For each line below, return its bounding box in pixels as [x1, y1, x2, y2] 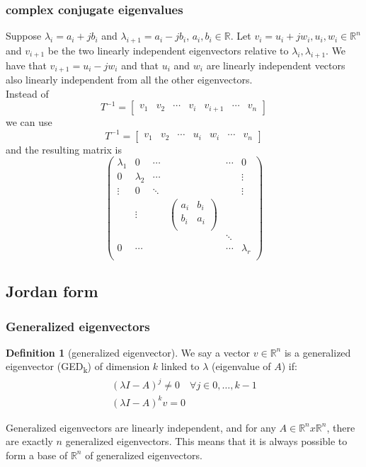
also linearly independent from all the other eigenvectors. [6, 72, 253, 87]
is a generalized [284, 345, 351, 359]
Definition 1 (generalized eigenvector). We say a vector [6, 345, 251, 359]
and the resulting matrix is [6, 142, 122, 156]
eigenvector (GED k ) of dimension [6, 359, 150, 376]
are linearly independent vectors [206, 57, 345, 72]
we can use [6, 115, 52, 129]
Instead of [6, 86, 49, 100]
